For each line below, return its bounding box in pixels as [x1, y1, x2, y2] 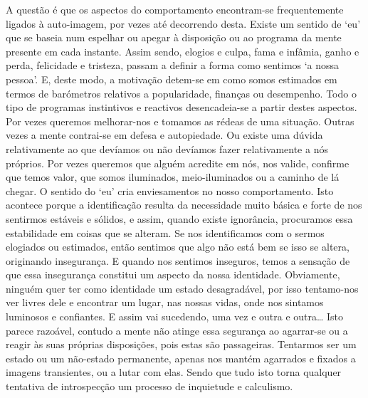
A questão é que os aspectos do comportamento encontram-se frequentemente [6, 2, 344, 16]
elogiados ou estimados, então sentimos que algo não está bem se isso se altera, [6, 239, 349, 254]
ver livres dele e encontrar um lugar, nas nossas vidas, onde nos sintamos [6, 295, 324, 310]
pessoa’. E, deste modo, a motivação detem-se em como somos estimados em [6, 71, 337, 86]
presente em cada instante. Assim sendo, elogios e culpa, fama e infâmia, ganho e [6, 43, 359, 58]
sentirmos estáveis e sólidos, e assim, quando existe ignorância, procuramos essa [6, 211, 353, 226]
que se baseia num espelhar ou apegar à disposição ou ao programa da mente [6, 30, 342, 45]
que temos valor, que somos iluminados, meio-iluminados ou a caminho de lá [6, 169, 340, 184]
